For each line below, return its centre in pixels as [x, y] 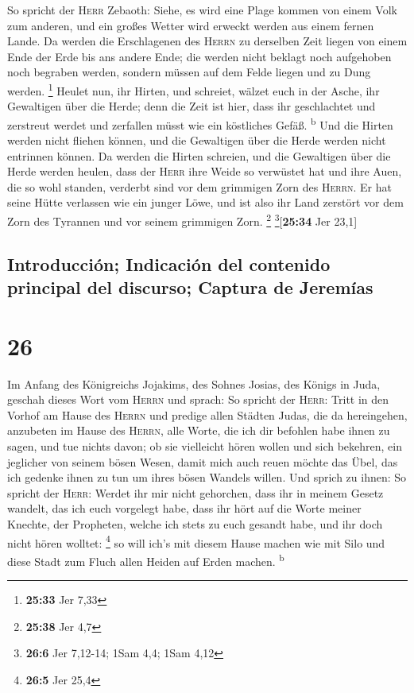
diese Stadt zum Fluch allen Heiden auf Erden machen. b [146, 559]
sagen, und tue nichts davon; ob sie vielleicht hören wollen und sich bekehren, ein [205, 445]
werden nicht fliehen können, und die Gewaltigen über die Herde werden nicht [197, 140]
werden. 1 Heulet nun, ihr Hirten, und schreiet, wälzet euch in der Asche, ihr [193, 89]
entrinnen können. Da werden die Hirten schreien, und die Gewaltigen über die [199, 155]
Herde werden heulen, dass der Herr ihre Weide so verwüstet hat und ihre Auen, [205, 171]
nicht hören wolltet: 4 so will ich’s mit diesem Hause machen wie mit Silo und [196, 541]
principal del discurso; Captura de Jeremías [190, 287]
